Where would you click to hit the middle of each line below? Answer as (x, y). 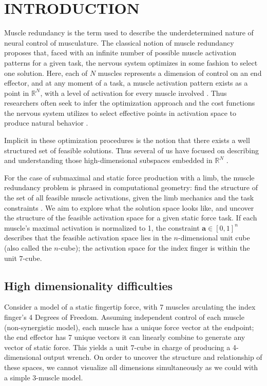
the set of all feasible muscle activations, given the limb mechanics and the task (129, 198)
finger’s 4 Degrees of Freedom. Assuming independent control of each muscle (124, 317)
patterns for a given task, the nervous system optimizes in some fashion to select (131, 62)
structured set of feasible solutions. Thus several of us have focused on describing (131, 150)
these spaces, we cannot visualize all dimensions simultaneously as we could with (131, 367)
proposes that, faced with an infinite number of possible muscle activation (120, 53)
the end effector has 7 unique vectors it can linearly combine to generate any (125, 337)
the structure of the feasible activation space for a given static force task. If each (131, 218)
